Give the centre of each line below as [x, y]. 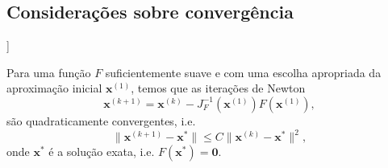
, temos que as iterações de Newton [218, 88]
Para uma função [49, 72]
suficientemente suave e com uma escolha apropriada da [243, 72]
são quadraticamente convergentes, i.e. [101, 120]
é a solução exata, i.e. [102, 152]
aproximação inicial [54, 88]
